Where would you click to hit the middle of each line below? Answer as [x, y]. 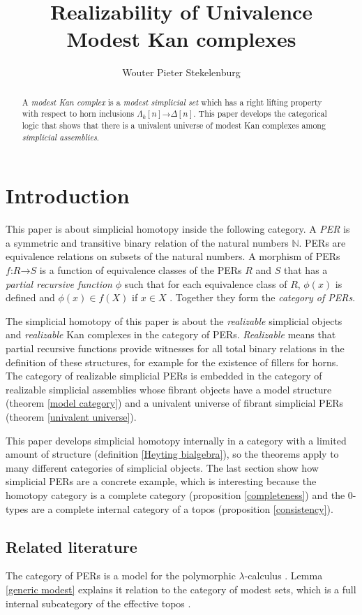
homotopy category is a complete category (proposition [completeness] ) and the [175, 494]
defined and [30, 297]
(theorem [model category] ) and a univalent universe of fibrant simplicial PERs [175, 403]
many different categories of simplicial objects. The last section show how [162, 467]
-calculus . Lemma [284, 576]
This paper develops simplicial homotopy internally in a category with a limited [176, 440]
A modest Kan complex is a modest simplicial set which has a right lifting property [172, 102]
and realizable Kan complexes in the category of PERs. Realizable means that [171, 334]
